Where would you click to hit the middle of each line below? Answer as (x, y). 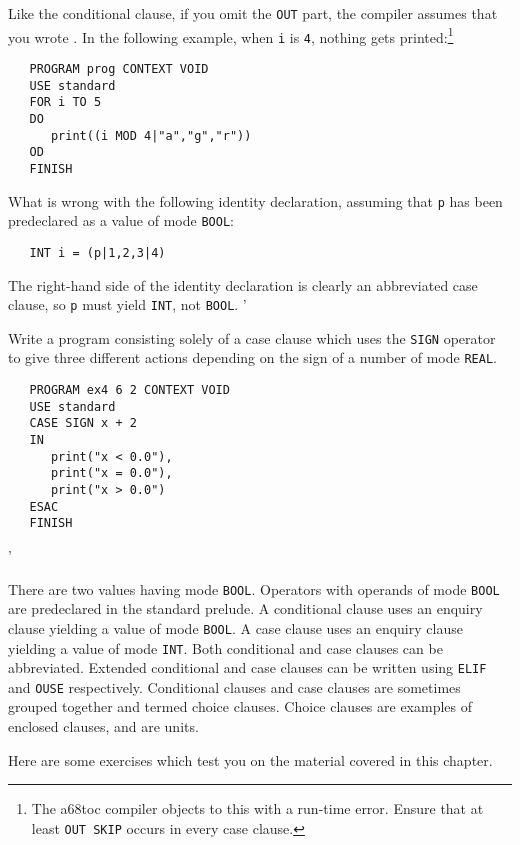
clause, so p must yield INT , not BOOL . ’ (127, 304)
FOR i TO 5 (65, 102)
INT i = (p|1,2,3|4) (97, 252)
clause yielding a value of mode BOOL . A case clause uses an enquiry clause (235, 627)
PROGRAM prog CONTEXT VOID (119, 68)
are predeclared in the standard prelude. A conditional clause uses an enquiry (245, 608)
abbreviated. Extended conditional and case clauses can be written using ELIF (247, 667)
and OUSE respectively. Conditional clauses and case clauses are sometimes (234, 686)
